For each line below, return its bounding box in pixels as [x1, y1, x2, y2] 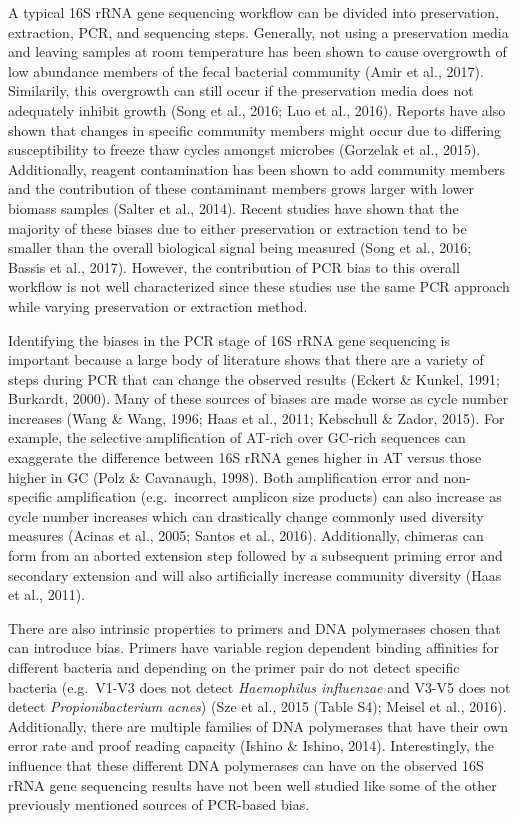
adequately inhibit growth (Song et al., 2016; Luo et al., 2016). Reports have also [8, 99, 506, 120]
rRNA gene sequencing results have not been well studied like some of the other [8, 774, 497, 795]
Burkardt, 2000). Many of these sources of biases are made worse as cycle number [8, 388, 509, 409]
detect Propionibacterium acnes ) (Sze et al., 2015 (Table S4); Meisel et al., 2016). [8, 696, 507, 717]
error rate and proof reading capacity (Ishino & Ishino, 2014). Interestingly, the [8, 735, 494, 756]
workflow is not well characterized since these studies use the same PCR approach [8, 276, 510, 297]
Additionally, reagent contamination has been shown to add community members [8, 158, 505, 179]
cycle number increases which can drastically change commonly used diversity [8, 505, 484, 526]
